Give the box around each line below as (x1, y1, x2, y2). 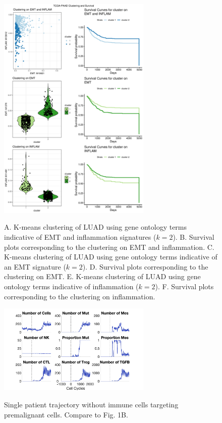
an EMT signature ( (4, 261, 66, 272)
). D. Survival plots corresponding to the (82, 261, 208, 272)
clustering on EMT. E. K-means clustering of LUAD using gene (4, 271, 201, 282)
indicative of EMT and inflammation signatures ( (4, 231, 156, 242)
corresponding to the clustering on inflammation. (4, 291, 155, 301)
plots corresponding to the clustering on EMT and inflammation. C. (4, 241, 214, 252)
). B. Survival (173, 231, 214, 242)
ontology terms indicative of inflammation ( (4, 281, 139, 291)
